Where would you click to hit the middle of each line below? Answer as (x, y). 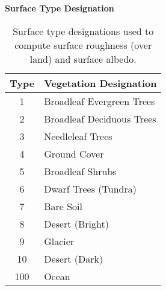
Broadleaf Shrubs (80, 171)
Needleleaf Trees (78, 136)
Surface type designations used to (83, 31)
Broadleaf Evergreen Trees (100, 101)
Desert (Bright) (76, 223)
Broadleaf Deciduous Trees (100, 118)
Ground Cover (74, 153)
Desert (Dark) (74, 258)
